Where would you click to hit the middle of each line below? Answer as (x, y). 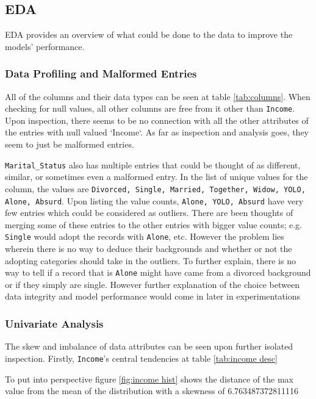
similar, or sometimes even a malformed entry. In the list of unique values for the (156, 177)
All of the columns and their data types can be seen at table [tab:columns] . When (158, 96)
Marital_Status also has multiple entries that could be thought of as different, (153, 164)
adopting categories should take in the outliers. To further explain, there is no (150, 260)
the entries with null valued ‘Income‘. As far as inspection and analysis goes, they (157, 132)
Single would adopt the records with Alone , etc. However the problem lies (145, 236)
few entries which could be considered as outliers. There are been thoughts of (149, 213)
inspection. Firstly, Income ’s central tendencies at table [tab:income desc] (141, 358)
